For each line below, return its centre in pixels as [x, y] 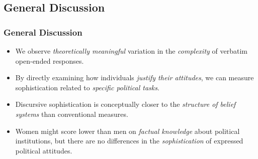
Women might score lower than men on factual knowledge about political [127, 131]
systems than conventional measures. [72, 114]
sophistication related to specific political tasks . [87, 87]
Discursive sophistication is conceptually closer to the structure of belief [125, 104]
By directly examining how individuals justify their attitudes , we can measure [135, 77]
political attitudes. [44, 150]
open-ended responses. [50, 60]
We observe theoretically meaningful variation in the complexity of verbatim [131, 51]
